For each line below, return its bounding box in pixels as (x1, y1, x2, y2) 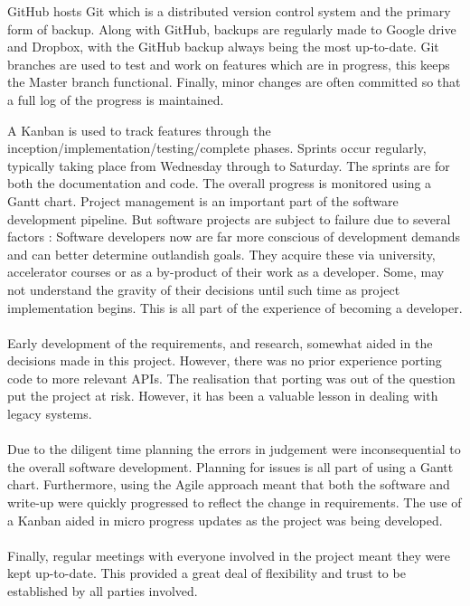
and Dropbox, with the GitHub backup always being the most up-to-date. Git (7, 37, 439, 56)
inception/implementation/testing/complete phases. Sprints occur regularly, (7, 138, 427, 157)
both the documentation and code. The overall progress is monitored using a (7, 174, 432, 193)
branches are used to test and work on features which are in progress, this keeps (7, 54, 450, 73)
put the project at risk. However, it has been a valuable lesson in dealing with (7, 386, 438, 405)
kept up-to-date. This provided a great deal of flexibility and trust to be (7, 563, 406, 582)
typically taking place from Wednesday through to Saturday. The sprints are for (7, 156, 450, 175)
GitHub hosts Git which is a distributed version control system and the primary (7, 2, 451, 20)
